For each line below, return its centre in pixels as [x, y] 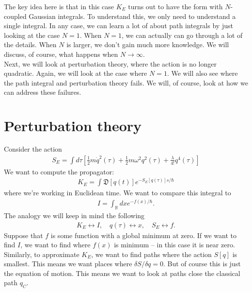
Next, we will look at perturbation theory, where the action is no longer [110, 63]
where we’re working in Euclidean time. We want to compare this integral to [118, 193]
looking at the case [32, 35]
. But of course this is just [202, 264]
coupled [15, 16]
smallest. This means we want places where [68, 264]
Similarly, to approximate [42, 254]
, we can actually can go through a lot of [182, 35]
